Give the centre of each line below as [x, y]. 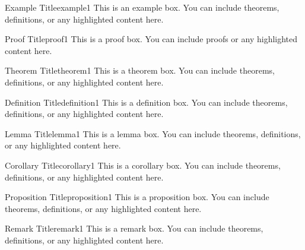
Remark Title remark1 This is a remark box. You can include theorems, [134, 228]
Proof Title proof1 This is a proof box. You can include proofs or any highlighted [151, 39]
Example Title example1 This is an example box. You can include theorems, [142, 7]
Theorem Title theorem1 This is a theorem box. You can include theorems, [140, 70]
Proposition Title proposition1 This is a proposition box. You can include [137, 197]
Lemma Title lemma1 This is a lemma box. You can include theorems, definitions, [153, 133]
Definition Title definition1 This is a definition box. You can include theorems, [146, 102]
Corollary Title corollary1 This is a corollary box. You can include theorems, [143, 165]
